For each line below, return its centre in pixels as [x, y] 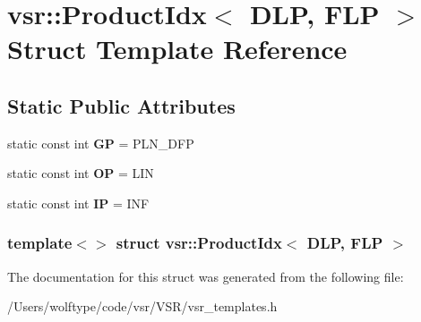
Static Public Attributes [121, 105]
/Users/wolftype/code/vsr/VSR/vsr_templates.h [142, 306]
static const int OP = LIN [81, 173]
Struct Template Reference [177, 49]
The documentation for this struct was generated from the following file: [206, 276]
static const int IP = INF [78, 203]
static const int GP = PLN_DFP [101, 143]
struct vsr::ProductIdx [199, 243]
